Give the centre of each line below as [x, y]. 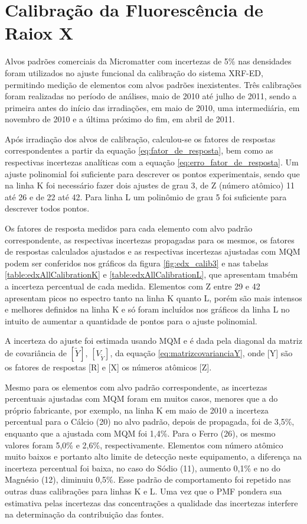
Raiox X [39, 33]
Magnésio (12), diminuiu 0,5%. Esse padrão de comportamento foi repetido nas [148, 479]
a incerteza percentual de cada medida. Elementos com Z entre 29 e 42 [133, 286]
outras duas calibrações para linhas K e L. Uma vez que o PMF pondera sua [143, 491]
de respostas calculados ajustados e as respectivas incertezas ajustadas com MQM [153, 251]
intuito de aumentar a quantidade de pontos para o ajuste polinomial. [131, 320]
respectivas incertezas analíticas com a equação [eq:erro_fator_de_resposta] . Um [152, 162]
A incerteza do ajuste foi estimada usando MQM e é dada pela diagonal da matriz [153, 341]
